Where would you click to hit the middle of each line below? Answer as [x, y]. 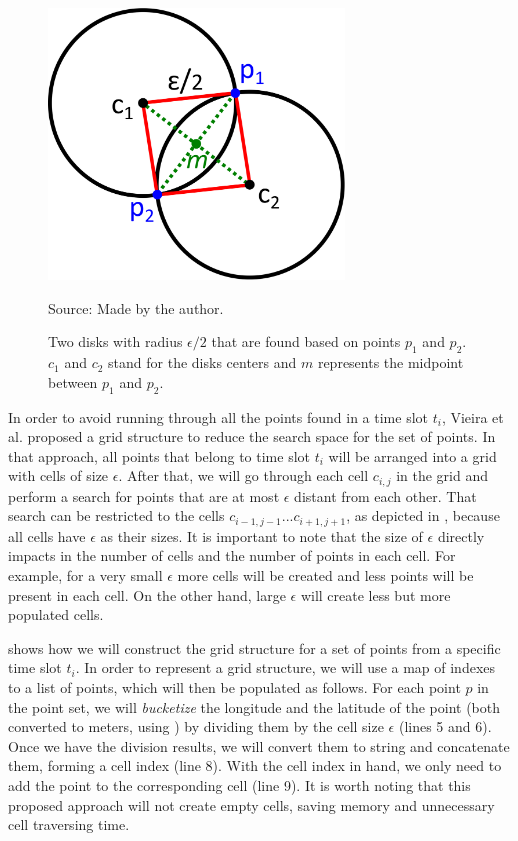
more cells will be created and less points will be [325, 575]
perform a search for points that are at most [144, 495]
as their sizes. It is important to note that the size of [261, 535]
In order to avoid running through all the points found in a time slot [218, 416]
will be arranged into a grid [412, 455]
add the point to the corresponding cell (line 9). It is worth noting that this [239, 784]
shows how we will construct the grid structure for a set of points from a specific [254, 647]
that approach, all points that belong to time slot [159, 455]
